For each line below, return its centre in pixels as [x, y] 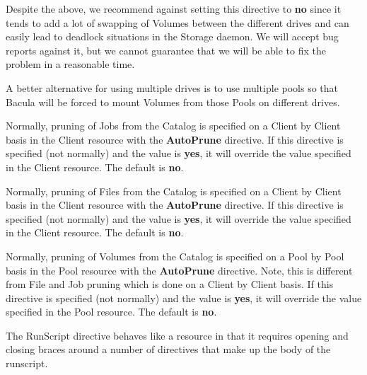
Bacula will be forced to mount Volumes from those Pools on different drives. [173, 102]
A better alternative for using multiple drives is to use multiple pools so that [172, 87]
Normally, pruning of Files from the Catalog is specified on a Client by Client [174, 191]
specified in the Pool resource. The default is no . [111, 312]
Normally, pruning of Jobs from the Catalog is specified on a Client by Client [173, 126]
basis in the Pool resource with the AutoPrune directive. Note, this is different [179, 270]
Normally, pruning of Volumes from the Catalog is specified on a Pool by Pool [175, 256]
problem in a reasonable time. [70, 64]
